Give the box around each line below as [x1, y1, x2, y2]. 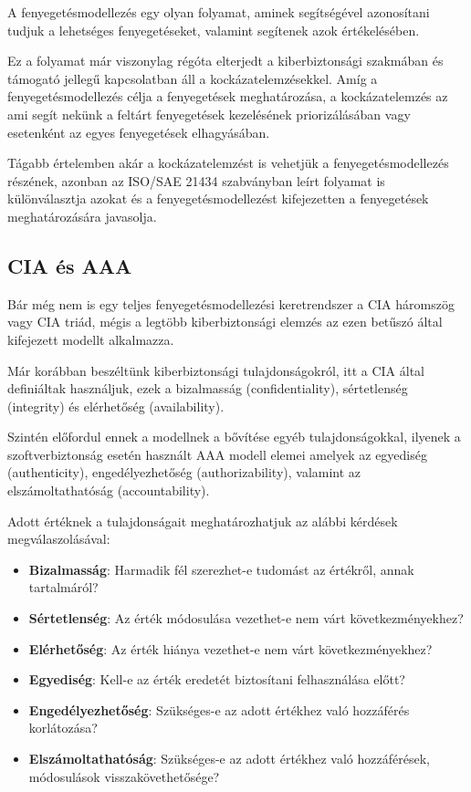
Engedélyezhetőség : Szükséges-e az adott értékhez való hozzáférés [28, 700, 410, 719]
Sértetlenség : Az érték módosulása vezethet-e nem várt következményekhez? [28, 609, 464, 628]
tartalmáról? [28, 578, 99, 597]
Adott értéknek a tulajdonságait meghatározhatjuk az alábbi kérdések [7, 511, 398, 530]
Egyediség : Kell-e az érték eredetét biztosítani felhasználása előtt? [28, 670, 405, 689]
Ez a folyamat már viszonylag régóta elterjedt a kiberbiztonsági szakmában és [7, 51, 444, 70]
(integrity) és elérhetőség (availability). [7, 396, 225, 415]
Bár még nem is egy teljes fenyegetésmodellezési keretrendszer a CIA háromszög [7, 294, 455, 313]
